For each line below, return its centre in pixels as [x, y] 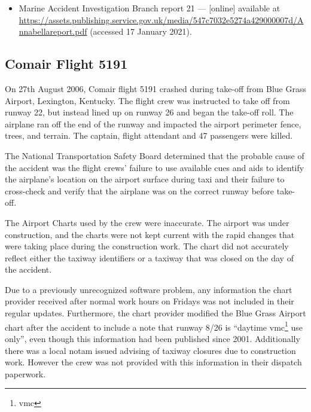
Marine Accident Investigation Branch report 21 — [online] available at [150, 8]
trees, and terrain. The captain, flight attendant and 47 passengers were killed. [149, 135]
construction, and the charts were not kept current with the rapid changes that [150, 234]
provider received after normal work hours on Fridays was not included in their [150, 301]
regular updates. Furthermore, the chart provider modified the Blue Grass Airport [155, 313]
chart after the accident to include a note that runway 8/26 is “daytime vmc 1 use [154, 326]
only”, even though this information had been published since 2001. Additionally [153, 338]
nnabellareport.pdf [53, 31]
